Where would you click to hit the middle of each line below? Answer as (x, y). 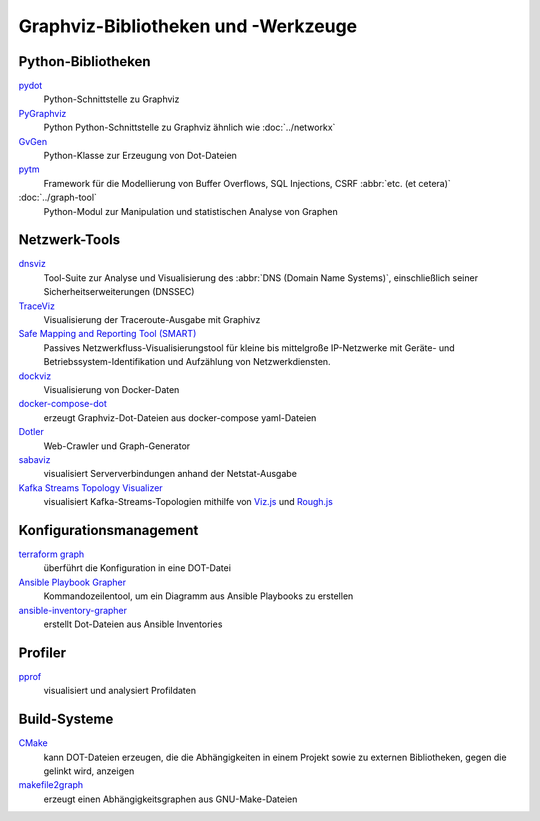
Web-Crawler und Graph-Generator (117, 446)
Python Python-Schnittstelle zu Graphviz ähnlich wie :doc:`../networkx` (189, 127)
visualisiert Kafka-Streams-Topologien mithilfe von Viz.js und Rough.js (188, 502)
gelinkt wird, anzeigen (89, 771)
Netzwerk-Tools (69, 240)
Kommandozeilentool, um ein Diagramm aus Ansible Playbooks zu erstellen (198, 596)
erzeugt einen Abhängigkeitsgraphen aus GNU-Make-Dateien (170, 799)
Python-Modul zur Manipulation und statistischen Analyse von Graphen (191, 211)
